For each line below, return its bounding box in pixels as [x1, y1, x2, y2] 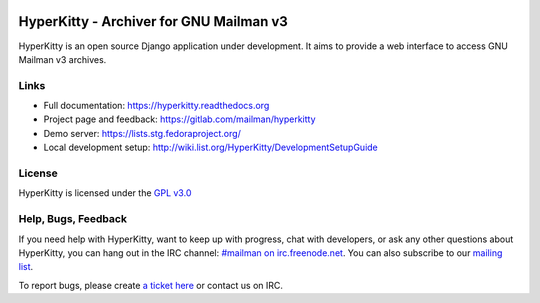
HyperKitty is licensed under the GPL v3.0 [18, 187, 192, 199]
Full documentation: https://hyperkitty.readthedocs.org [43, 100, 270, 112]
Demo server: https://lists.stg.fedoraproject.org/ [43, 127, 242, 139]
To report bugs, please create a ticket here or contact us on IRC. [18, 279, 284, 291]
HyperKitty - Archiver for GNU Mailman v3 [18, 13, 289, 30]
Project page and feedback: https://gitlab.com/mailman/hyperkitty [43, 113, 316, 125]
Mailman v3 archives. [18, 53, 107, 65]
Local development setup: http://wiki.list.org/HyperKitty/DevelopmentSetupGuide [43, 141, 379, 154]
